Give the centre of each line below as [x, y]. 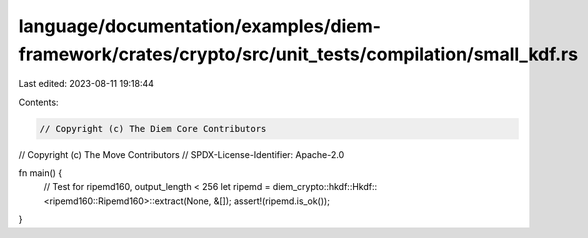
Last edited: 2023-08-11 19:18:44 [86, 84]
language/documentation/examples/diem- [200, 26]
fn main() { [40, 173]
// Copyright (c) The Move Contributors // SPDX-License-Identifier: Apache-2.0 [181, 154]
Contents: [38, 102]
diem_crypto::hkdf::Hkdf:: [325, 187]
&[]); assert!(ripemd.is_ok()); [271, 201]
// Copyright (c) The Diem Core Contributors [153, 128]
